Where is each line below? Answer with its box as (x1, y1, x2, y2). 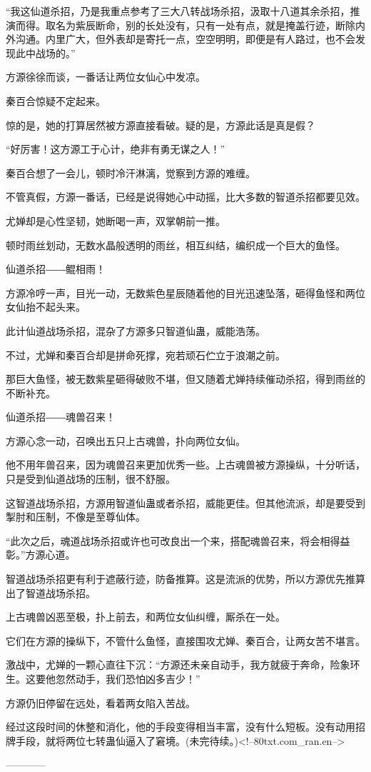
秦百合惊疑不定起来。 (6, 93, 106, 108)
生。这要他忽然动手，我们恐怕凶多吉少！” (6, 671, 200, 686)
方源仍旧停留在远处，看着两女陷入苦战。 (6, 695, 195, 710)
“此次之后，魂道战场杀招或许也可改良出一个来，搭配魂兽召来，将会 (6, 533, 320, 548)
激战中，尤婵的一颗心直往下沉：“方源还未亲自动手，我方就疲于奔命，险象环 (6, 657, 360, 672)
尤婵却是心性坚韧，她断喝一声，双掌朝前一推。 (6, 213, 225, 228)
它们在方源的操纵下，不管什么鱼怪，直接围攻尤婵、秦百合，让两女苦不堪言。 (6, 633, 365, 648)
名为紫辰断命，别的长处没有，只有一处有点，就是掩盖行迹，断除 (55, 17, 355, 32)
